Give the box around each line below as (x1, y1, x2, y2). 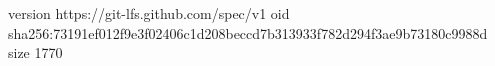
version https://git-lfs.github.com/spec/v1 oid (8, 3, 290, 23)
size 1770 (8, 42, 63, 63)
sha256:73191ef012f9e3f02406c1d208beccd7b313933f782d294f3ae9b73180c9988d (8, 22, 488, 43)
